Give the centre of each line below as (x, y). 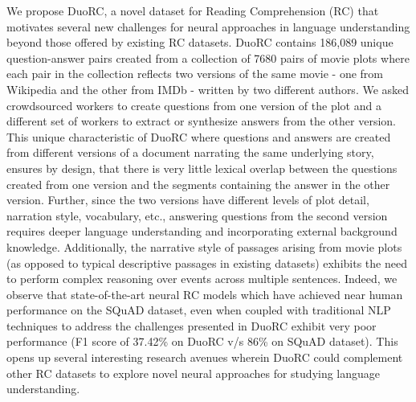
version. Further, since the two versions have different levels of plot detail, (188, 200)
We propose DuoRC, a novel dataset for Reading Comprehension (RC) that (193, 10)
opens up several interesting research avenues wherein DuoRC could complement (205, 357)
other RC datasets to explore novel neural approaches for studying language (194, 373)
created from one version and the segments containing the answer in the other (198, 184)
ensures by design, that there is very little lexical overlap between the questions (202, 168)
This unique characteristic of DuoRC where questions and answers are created (199, 136)
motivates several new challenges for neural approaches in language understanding (208, 26)
